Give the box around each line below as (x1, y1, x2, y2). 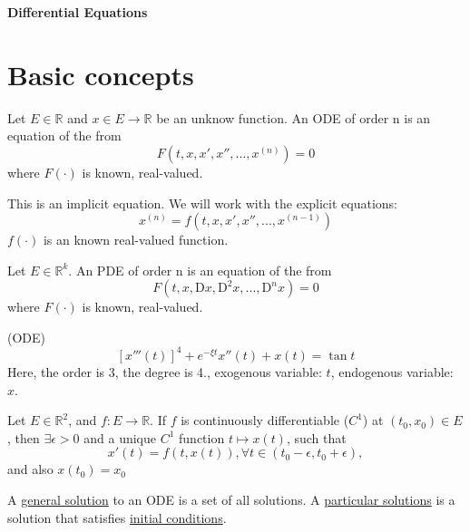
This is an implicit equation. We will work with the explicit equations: (7, 193, 398, 212)
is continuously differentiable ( (181, 411, 349, 430)
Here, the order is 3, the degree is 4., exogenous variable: (7, 362, 322, 381)
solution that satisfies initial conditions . (7, 508, 227, 527)
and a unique (83, 428, 156, 447)
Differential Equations (7, 3, 148, 21)
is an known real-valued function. (43, 230, 229, 249)
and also (7, 459, 54, 479)
